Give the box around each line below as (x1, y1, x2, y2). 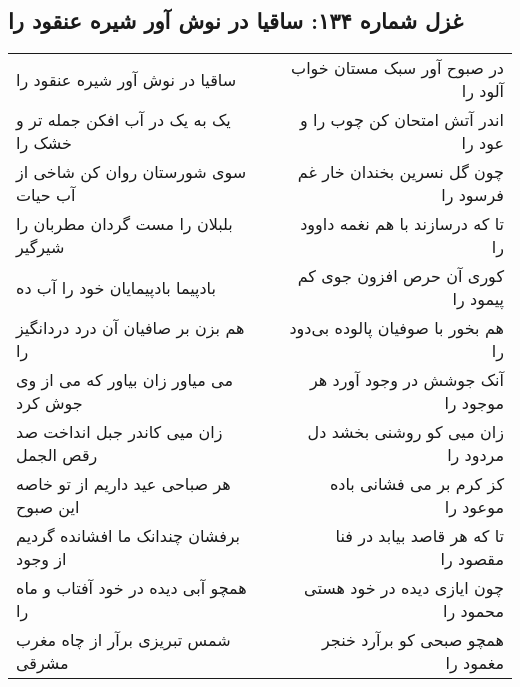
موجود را (444, 391, 504, 415)
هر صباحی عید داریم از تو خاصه (16, 472, 231, 496)
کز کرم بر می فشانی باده (329, 472, 504, 496)
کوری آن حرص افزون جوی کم (297, 264, 504, 288)
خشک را (16, 131, 72, 155)
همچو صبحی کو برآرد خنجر (321, 628, 504, 652)
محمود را (442, 599, 504, 623)
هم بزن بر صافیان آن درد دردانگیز (16, 316, 245, 340)
